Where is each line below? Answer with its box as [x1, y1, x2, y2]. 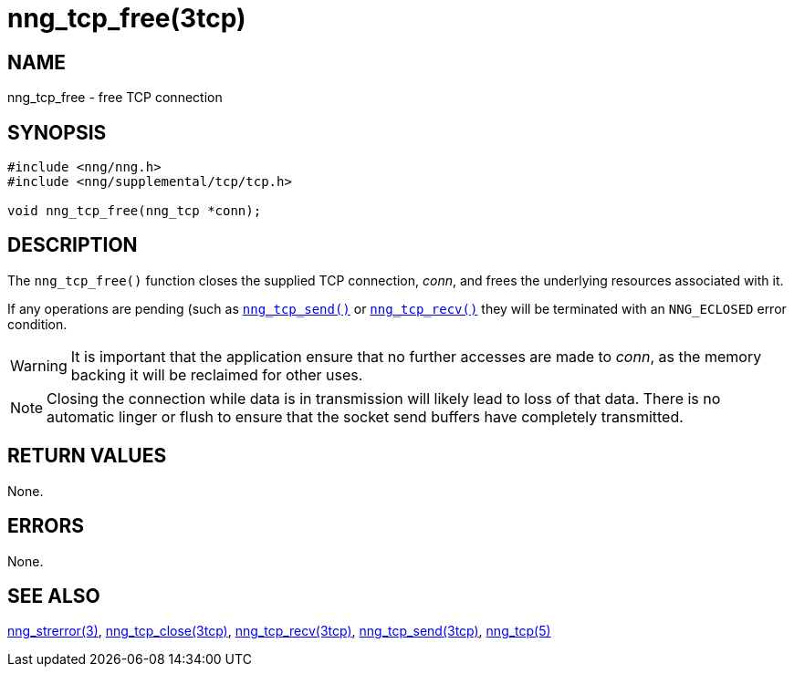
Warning [10, 356, 68, 375]
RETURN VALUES [7, 444, 167, 468]
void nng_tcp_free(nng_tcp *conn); [7, 203, 262, 219]
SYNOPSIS [7, 120, 107, 144]
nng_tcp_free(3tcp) [7, 3, 246, 34]
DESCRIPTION [7, 233, 138, 257]
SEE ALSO [7, 584, 100, 607]
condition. [7, 316, 68, 332]
